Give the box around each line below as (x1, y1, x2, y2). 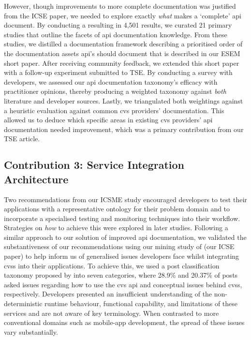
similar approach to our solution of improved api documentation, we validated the (4, 232, 247, 242)
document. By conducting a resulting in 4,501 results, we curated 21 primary (4, 20, 232, 30)
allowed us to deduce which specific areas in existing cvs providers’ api (4, 115, 213, 125)
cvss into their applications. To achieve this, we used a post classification (4, 260, 220, 270)
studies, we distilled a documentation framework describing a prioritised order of (4, 39, 243, 49)
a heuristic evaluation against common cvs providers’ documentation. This (4, 105, 224, 115)
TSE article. (4, 133, 40, 144)
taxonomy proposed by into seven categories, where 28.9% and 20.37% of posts (4, 270, 238, 280)
